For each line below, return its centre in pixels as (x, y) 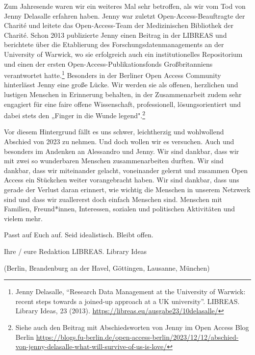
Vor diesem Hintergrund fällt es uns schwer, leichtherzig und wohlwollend (114, 132)
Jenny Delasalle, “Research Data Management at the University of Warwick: (130, 292)
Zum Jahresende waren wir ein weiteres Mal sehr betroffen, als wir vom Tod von (125, 6)
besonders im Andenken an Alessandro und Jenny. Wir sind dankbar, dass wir (122, 151)
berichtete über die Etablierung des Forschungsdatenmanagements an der (114, 44)
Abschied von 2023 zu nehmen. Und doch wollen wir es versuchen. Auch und (119, 141)
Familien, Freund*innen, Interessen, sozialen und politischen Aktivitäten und (120, 209)
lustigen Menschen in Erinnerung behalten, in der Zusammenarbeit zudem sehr (123, 94)
